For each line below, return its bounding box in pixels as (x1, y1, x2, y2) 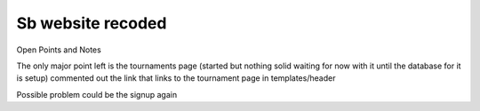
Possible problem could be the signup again (16, 89, 178, 99)
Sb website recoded (16, 13, 167, 33)
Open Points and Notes (16, 44, 101, 55)
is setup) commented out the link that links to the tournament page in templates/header (16, 73, 336, 83)
